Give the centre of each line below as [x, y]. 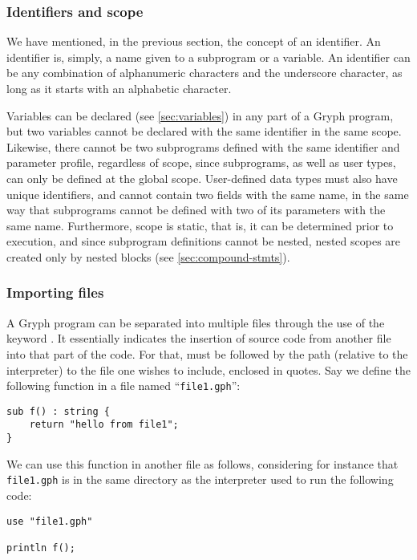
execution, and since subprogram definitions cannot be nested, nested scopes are [204, 241]
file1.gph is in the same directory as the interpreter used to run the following [200, 479]
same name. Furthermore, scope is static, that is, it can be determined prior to [200, 225]
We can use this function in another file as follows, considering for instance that [202, 463]
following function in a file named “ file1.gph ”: [123, 386]
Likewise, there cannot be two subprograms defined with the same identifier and [203, 146]
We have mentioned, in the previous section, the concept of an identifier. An [194, 41]
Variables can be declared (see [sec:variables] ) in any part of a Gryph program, [200, 115]
